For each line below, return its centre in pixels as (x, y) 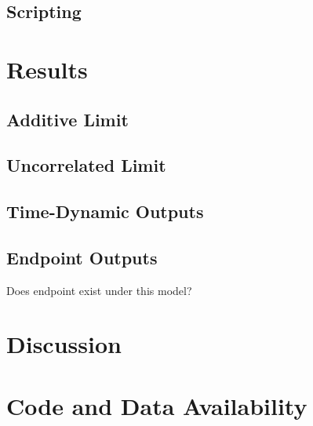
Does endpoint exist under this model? (99, 290)
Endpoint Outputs (82, 257)
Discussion (64, 344)
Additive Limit (67, 119)
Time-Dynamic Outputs (105, 211)
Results (47, 69)
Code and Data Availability (157, 405)
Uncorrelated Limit (86, 165)
